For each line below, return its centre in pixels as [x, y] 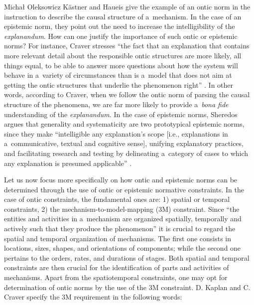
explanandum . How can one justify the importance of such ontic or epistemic [121, 36]
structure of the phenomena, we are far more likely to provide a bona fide [116, 104]
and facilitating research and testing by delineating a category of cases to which [126, 153]
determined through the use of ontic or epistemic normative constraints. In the [124, 189]
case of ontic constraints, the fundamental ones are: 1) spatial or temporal [117, 199]
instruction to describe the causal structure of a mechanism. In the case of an [123, 16]
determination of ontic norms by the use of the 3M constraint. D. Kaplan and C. [127, 287]
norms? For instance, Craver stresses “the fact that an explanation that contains [127, 46]
